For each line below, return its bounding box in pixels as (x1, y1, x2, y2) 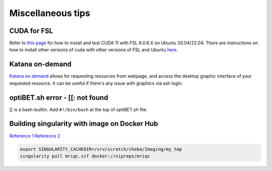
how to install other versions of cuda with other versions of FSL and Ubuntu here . (9, 47, 178, 53)
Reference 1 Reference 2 (9, 133, 60, 139)
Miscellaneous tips (9, 8, 91, 19)
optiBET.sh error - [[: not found (9, 93, 108, 102)
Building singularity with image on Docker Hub (9, 119, 158, 128)
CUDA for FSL (9, 27, 53, 35)
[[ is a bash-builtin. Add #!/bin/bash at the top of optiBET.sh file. (9, 106, 148, 112)
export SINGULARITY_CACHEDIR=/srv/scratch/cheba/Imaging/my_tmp (20, 146, 182, 152)
